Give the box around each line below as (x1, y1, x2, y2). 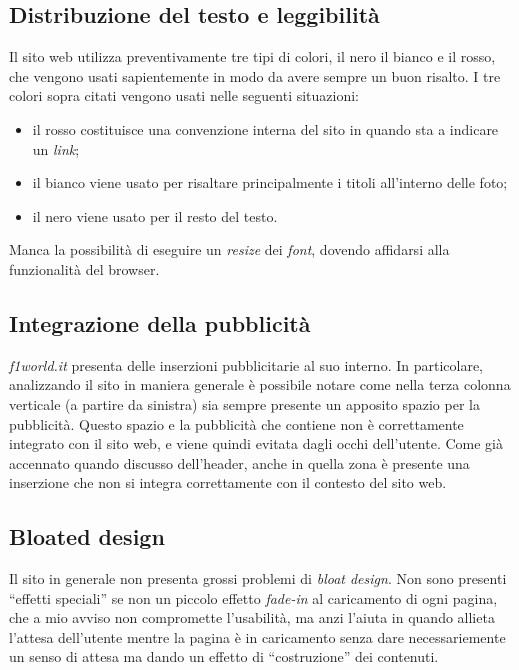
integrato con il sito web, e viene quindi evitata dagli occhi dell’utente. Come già (9, 433, 503, 454)
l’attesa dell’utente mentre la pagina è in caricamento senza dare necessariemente (9, 626, 506, 647)
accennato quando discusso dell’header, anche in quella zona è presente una (9, 452, 470, 473)
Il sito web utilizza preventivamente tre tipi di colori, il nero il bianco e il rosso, (9, 46, 496, 67)
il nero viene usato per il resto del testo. (32, 205, 278, 226)
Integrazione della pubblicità (9, 307, 311, 338)
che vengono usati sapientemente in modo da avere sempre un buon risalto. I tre (9, 65, 501, 86)
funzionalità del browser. (9, 258, 160, 279)
